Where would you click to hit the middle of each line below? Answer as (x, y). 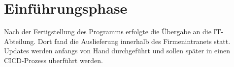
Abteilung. (20, 41)
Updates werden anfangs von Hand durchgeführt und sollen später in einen (117, 51)
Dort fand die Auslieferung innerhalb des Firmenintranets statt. (134, 41)
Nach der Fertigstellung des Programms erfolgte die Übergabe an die (108, 32)
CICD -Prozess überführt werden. (53, 60)
